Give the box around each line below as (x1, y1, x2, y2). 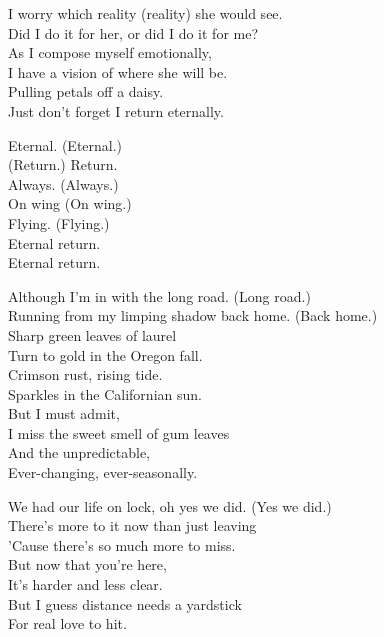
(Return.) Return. (8, 154, 118, 175)
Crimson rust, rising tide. (8, 364, 163, 385)
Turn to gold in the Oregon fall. (8, 344, 203, 365)
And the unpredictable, (8, 442, 151, 463)
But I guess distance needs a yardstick (8, 593, 242, 614)
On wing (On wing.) (8, 193, 132, 214)
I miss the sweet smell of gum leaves (8, 422, 230, 443)
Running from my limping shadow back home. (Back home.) (8, 305, 378, 326)
